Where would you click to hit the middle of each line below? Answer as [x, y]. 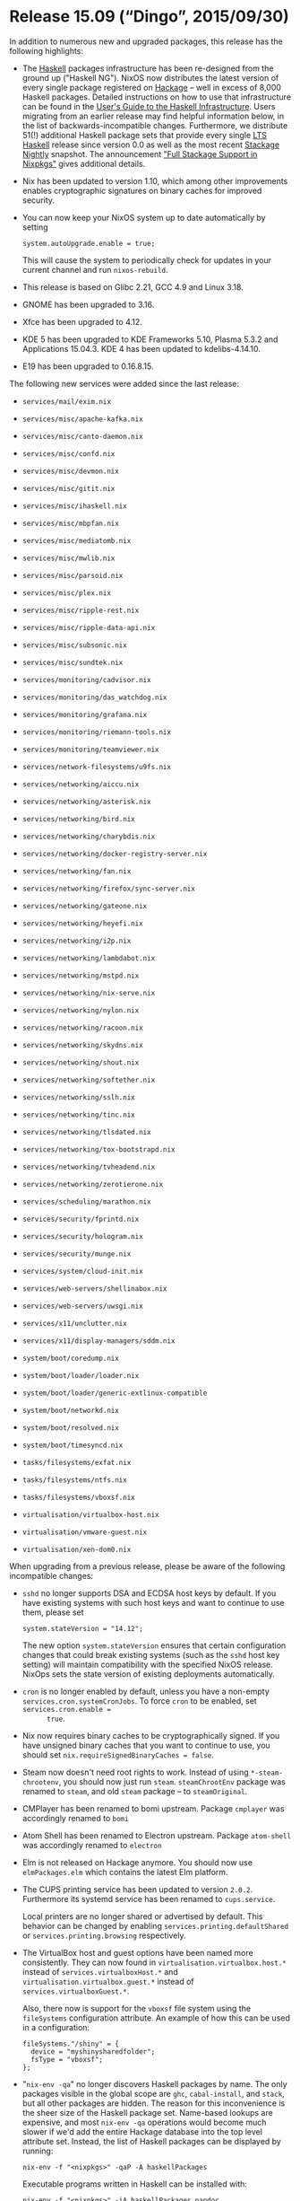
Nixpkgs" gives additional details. [84, 163]
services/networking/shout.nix [81, 1062]
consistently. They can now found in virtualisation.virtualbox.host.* [154, 1962]
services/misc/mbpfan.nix [70, 523]
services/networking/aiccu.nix [81, 784]
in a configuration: [56, 2027]
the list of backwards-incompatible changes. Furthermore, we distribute [155, 125]
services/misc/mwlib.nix [69, 558]
